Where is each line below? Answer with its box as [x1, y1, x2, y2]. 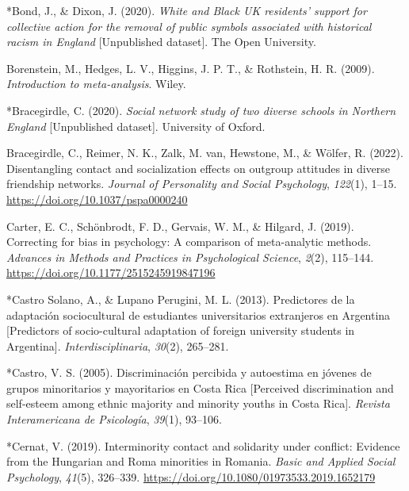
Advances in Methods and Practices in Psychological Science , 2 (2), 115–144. [6, 248, 374, 265]
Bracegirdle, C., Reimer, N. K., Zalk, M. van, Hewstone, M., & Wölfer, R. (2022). [6, 144, 403, 161]
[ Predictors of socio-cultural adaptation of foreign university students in [6, 322, 355, 339]
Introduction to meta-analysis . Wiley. [6, 75, 186, 92]
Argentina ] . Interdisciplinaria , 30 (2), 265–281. [6, 337, 229, 354]
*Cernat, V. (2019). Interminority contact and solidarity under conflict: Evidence [6, 437, 400, 454]
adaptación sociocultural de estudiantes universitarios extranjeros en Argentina [6, 306, 391, 323]
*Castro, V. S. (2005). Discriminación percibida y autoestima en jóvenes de [6, 364, 372, 381]
